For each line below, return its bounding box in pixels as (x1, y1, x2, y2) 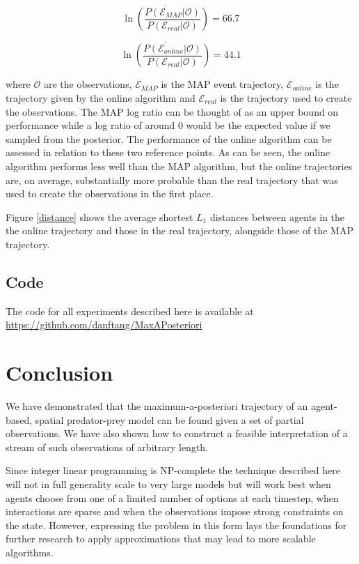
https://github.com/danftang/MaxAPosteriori (6, 317, 202, 332)
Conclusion (6, 358, 113, 387)
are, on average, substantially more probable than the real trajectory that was (6, 172, 338, 187)
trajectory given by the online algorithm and (6, 91, 196, 105)
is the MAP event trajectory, (161, 77, 284, 91)
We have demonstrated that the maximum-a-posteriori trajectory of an (6, 399, 308, 413)
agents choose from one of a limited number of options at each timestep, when (6, 490, 339, 505)
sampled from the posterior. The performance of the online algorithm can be (6, 131, 332, 146)
